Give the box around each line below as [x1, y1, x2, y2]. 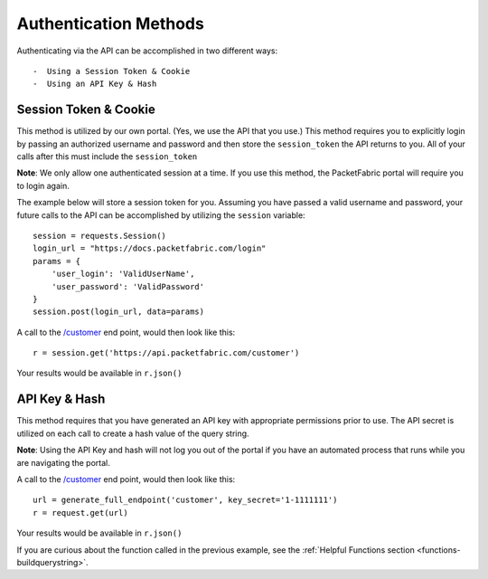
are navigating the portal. [16, 457, 110, 468]
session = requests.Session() [33, 231, 167, 241]
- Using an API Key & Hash [33, 79, 157, 90]
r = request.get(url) [33, 508, 128, 517]
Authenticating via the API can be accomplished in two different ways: [16, 45, 278, 56]
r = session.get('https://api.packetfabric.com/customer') [33, 348, 300, 358]
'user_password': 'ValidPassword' [51, 281, 205, 291]
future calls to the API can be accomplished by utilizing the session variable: [16, 209, 306, 221]
